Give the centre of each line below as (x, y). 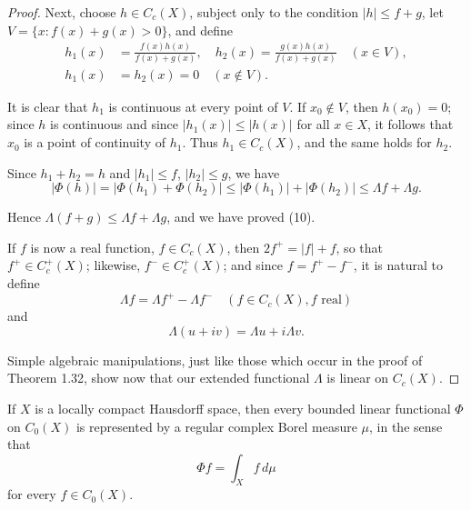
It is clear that (48, 106)
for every (32, 494)
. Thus (200, 142)
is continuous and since (115, 124)
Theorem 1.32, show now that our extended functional (159, 378)
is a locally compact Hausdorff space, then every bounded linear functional (243, 408)
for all (313, 124)
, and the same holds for (364, 142)
